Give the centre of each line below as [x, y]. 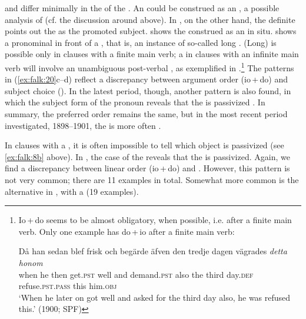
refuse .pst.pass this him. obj [68, 286]
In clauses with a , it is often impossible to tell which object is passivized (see [144, 145]
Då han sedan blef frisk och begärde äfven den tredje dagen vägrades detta [153, 251]
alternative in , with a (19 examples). [72, 191]
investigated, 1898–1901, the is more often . [83, 125]
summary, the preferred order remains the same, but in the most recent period [146, 114]
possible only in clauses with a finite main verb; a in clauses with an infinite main [152, 54]
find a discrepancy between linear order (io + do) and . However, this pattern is [147, 168]
